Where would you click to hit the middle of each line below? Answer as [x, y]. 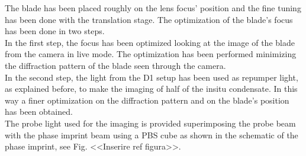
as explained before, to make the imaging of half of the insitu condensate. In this [151, 89]
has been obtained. [39, 112]
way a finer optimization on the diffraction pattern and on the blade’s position [147, 100]
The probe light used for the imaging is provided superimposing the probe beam [150, 123]
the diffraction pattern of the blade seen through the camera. [115, 65]
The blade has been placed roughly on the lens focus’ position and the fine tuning [153, 8]
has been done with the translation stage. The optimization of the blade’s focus [149, 19]
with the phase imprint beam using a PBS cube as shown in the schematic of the [152, 135]
